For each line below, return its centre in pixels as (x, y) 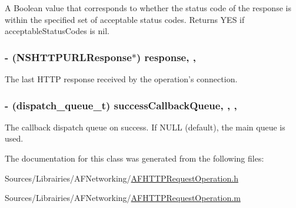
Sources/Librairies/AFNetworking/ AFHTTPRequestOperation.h (122, 178)
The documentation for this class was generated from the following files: (134, 158)
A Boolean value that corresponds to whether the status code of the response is (148, 8)
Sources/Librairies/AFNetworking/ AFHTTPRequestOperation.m (123, 198)
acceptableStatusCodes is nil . (57, 31)
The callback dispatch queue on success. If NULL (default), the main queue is (145, 127)
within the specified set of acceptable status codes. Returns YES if (125, 19)
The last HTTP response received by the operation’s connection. (121, 79)
